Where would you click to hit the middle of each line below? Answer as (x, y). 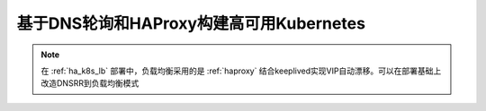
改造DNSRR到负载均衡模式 (90, 83)
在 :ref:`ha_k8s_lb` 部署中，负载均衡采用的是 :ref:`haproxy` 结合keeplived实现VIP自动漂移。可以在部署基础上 (241, 71)
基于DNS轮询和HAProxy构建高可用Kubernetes (191, 23)
